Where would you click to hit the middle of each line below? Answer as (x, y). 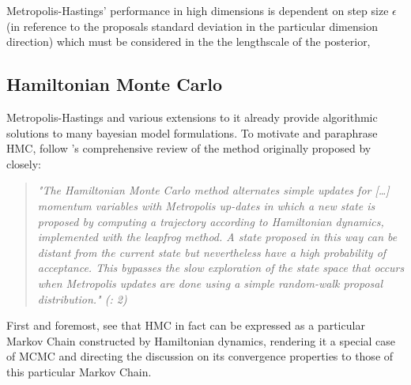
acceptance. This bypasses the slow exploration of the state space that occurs (221, 268)
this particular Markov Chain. (79, 371)
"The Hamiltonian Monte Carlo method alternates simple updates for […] (213, 190)
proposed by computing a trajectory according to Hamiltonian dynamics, (211, 221)
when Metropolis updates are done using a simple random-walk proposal (210, 283)
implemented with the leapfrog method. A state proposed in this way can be (217, 237)
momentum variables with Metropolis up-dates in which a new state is (206, 205)
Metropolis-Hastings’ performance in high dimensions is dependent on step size (198, 10)
